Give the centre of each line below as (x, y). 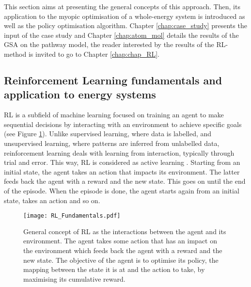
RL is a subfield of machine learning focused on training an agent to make (114, 115)
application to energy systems (80, 94)
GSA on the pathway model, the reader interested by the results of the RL (115, 44)
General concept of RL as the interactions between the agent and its (125, 231)
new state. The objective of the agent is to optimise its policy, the (121, 260)
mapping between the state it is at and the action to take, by (114, 269)
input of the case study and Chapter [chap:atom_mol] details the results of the (121, 35)
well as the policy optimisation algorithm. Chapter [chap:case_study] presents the (125, 25)
